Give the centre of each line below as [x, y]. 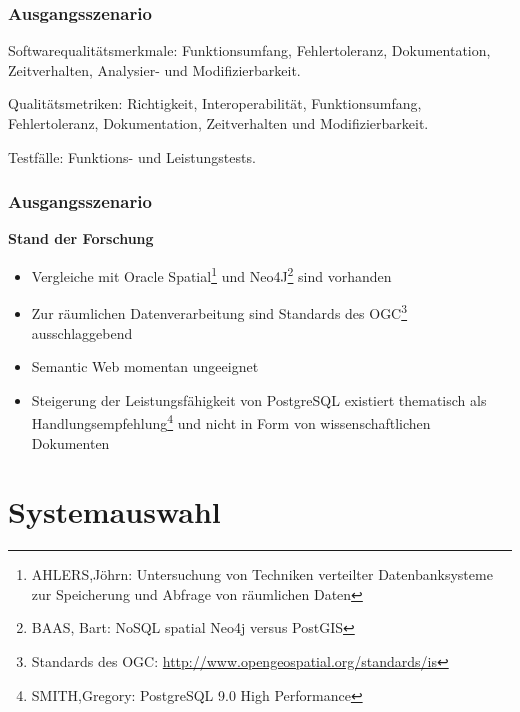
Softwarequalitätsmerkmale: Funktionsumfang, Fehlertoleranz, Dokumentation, [249, 50]
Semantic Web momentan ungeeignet [145, 366]
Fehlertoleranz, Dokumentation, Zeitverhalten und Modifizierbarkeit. [218, 123]
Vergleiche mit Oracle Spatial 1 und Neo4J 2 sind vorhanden [211, 274]
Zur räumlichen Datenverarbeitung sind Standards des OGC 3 [219, 311]
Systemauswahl [114, 511]
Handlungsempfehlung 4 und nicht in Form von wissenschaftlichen [231, 421]
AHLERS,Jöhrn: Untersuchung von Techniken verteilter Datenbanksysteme [262, 574]
